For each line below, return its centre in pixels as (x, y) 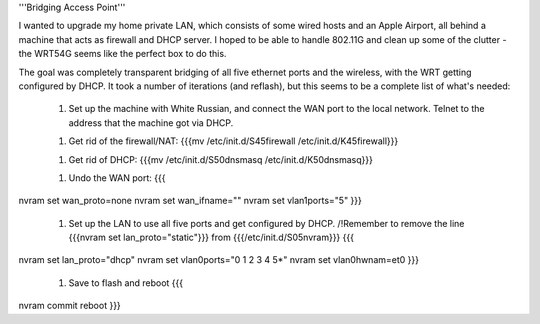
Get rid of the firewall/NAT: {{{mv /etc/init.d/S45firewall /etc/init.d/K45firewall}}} (233, 141)
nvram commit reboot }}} (70, 306)
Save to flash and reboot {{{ (126, 282)
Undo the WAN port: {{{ (117, 177)
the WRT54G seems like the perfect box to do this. (122, 54)
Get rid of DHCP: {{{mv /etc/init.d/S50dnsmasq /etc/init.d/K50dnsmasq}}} (221, 159)
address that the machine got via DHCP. (151, 122)
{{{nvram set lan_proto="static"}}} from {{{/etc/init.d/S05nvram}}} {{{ (211, 237)
